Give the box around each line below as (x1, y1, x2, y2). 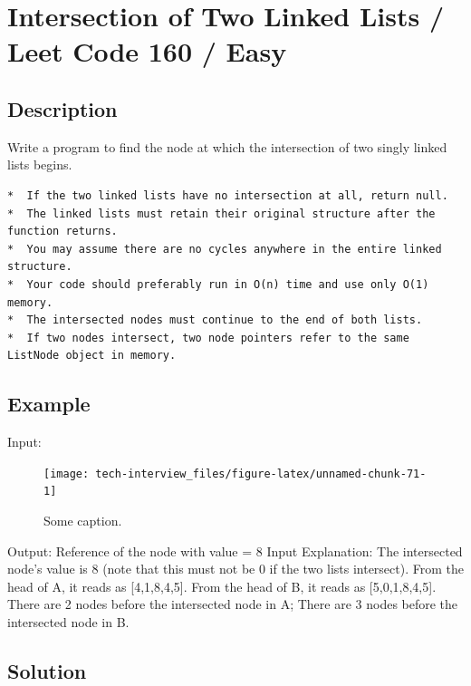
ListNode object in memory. (7, 349, 177, 362)
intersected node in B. (7, 612, 130, 631)
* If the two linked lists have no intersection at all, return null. (7, 188, 448, 202)
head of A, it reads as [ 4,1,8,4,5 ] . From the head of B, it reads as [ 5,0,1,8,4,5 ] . (7, 576, 437, 595)
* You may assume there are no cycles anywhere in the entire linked (7, 242, 442, 256)
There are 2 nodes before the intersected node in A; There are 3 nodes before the (7, 594, 458, 614)
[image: (43, 467, 90, 480)
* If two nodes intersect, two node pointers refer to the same (7, 331, 409, 344)
